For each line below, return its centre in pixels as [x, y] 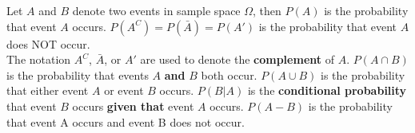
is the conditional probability [327, 90]
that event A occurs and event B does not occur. [126, 121]
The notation [39, 59]
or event [124, 90]
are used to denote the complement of [237, 59]
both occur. [229, 74]
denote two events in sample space [156, 10]
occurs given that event [133, 106]
